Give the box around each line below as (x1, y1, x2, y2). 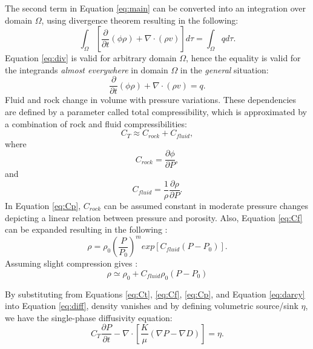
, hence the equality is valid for (186, 52, 301, 64)
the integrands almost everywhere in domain (5, 63, 168, 76)
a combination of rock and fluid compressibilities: (5, 117, 187, 130)
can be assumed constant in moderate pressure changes (104, 199, 309, 211)
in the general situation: (180, 63, 269, 76)
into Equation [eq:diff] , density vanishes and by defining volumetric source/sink (5, 299, 298, 312)
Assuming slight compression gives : (5, 257, 138, 270)
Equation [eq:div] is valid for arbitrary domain (5, 52, 177, 64)
